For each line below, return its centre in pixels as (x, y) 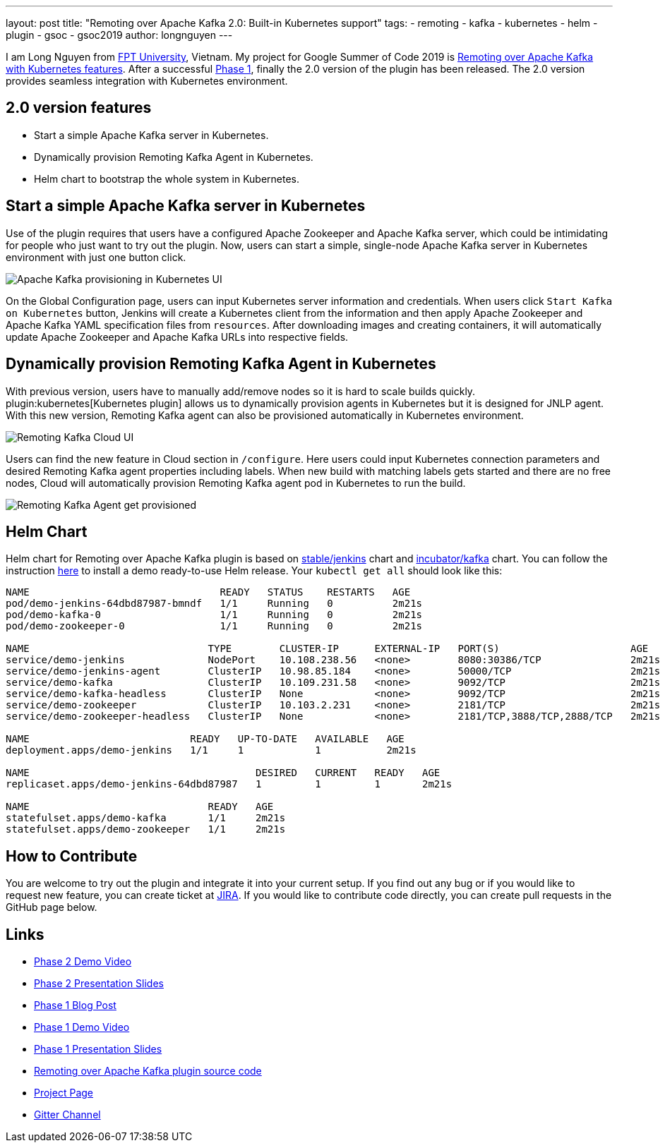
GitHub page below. (52, 907)
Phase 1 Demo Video (82, 1027)
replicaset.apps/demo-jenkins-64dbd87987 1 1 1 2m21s (229, 784)
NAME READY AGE (140, 807)
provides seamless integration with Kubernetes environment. (147, 81)
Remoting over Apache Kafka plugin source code (148, 1071)
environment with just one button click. (96, 257)
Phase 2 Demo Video (83, 962)
